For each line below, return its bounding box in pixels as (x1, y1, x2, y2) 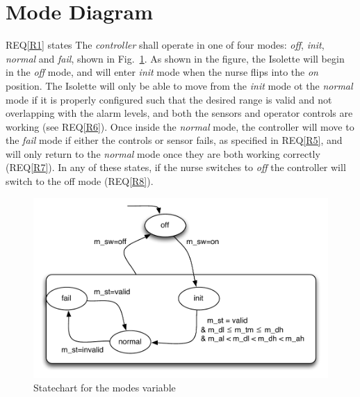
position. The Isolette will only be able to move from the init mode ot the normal (6, 78, 353, 92)
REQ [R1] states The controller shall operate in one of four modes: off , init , (6, 38, 325, 52)
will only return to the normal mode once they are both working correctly (6, 146, 320, 161)
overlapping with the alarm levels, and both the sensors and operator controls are (6, 106, 353, 120)
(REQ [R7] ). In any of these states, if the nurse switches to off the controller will (6, 160, 346, 175)
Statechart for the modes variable (33, 380, 176, 395)
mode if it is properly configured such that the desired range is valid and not (6, 92, 332, 106)
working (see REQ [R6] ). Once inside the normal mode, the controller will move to (6, 119, 354, 133)
